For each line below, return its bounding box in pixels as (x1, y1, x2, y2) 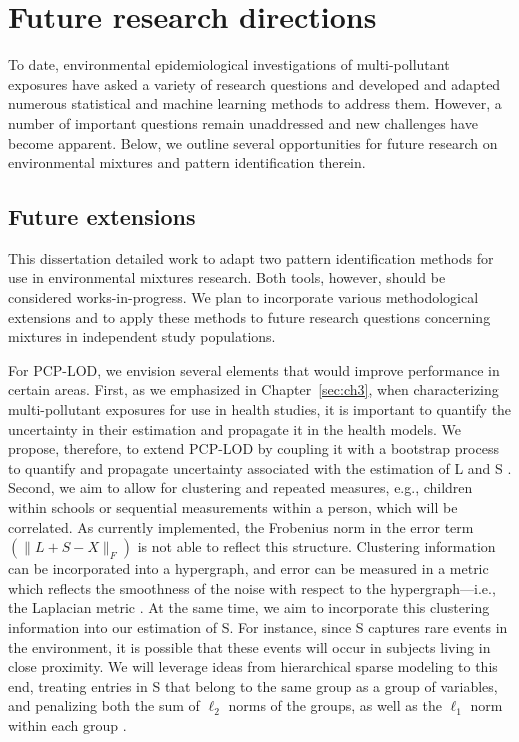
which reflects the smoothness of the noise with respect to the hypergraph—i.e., (8, 577, 496, 598)
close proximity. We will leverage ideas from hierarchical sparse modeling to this (8, 656, 498, 677)
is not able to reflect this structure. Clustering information (137, 536, 496, 557)
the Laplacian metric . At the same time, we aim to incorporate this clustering (8, 597, 490, 618)
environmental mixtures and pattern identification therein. (8, 152, 366, 173)
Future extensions (8, 201, 196, 232)
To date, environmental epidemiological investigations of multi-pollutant (8, 54, 450, 75)
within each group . (8, 714, 127, 735)
